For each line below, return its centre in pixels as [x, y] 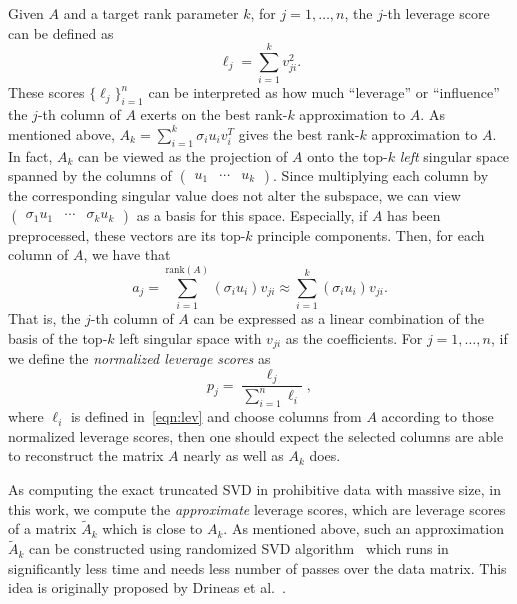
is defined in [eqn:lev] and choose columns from [216, 416]
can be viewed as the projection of [183, 155]
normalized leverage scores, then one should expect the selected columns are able [256, 435]
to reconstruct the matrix [86, 455]
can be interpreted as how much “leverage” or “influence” [324, 92]
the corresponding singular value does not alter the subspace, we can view [234, 195]
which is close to [152, 528]
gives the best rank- [299, 133]
